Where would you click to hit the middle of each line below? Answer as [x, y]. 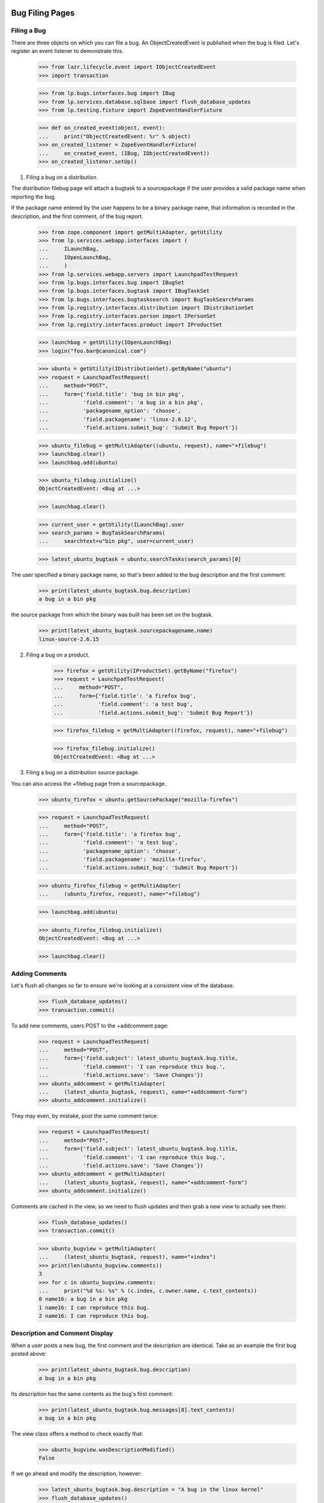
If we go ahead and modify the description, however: [76, 1474]
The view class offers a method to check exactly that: [77, 1433]
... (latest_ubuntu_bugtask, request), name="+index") [127, 1257]
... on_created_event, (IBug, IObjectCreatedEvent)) [124, 153]
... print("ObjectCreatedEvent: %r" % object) [115, 136]
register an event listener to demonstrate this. [67, 51]
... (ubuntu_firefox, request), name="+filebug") [119, 894]
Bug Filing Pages [43, 13]
